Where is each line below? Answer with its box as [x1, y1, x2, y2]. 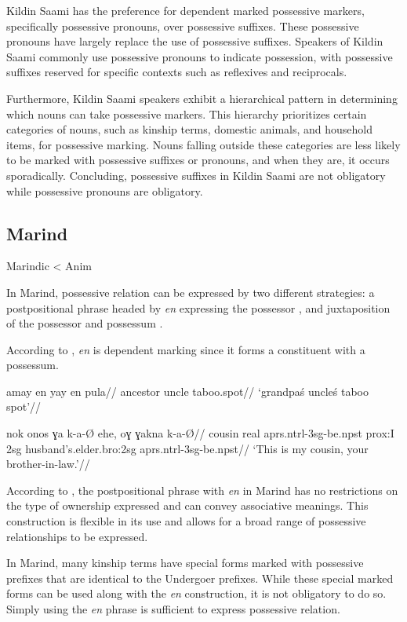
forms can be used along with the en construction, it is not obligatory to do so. [6, 585, 387, 602]
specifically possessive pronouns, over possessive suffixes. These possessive [6, 17, 359, 34]
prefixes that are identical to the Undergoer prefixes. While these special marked [6, 569, 394, 586]
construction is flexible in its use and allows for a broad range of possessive [6, 513, 366, 529]
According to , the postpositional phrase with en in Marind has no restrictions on [6, 481, 398, 498]
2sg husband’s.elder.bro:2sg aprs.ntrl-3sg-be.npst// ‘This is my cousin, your [6, 440, 369, 456]
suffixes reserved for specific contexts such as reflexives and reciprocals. [6, 64, 347, 80]
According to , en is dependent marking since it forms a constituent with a [6, 341, 365, 357]
